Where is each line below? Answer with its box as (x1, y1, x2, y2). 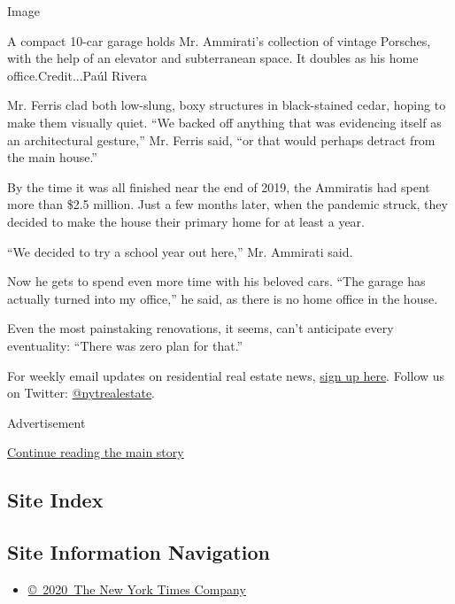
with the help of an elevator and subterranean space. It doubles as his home (7, 49, 419, 67)
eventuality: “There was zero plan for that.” (7, 336, 243, 354)
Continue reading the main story (7, 443, 184, 461)
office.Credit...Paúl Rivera (7, 66, 147, 84)
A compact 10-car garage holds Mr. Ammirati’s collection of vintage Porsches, (7, 31, 431, 50)
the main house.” (7, 148, 97, 166)
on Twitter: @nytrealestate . (7, 383, 156, 402)
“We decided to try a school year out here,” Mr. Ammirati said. (7, 242, 353, 260)
